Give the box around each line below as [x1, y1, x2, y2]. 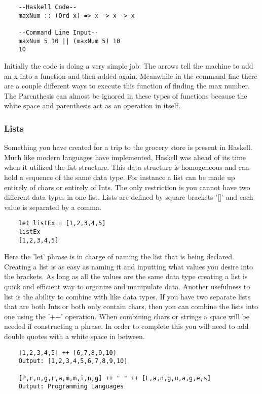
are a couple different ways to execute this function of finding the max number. [4, 80, 250, 91]
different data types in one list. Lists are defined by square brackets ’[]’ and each [4, 192, 253, 202]
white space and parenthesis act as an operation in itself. [4, 100, 180, 111]
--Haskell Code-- [18, 4, 77, 11]
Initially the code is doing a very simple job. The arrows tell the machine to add [4, 60, 253, 71]
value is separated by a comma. [4, 201, 101, 212]
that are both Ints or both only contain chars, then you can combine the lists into [4, 301, 258, 312]
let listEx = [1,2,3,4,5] [18, 220, 106, 227]
